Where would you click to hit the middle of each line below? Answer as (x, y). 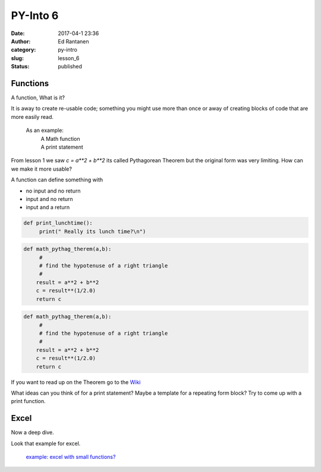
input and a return (48, 207)
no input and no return (53, 191)
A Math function (60, 139)
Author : (21, 41)
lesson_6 (69, 58)
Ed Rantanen (73, 41)
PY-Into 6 (35, 15)
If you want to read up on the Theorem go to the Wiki (76, 382)
